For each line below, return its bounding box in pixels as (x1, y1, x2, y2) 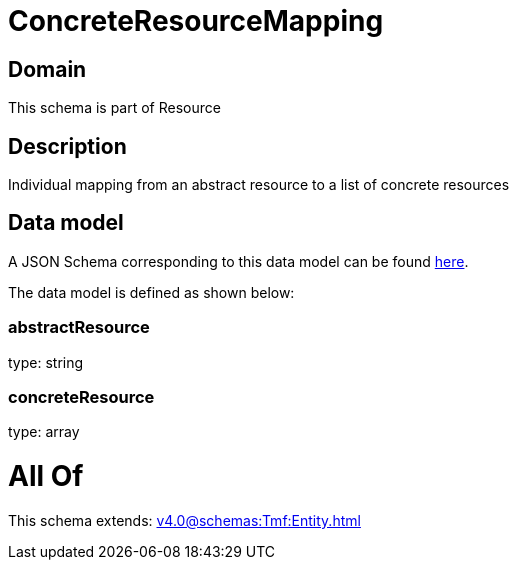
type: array (8, 423, 80, 441)
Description (8, 133, 127, 159)
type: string (8, 353, 84, 371)
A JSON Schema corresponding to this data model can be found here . (8, 252, 469, 270)
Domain (8, 56, 87, 82)
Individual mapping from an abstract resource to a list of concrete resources (8, 176, 510, 194)
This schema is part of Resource (8, 99, 221, 117)
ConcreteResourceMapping (8, 4, 384, 38)
